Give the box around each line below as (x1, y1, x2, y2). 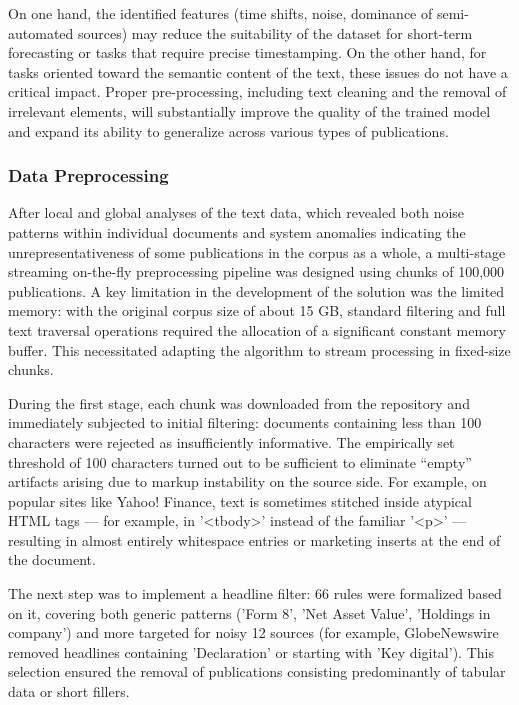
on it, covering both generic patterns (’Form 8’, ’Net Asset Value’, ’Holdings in (8, 602, 491, 623)
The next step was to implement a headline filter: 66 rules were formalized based (8, 583, 502, 604)
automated (8, 22, 74, 43)
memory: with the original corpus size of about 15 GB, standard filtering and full (8, 300, 506, 321)
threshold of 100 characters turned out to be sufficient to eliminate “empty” (8, 451, 472, 472)
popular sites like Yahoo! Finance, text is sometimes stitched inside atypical (8, 490, 472, 511)
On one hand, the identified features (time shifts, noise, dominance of (8, 3, 433, 23)
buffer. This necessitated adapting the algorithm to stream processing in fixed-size (8, 339, 511, 360)
